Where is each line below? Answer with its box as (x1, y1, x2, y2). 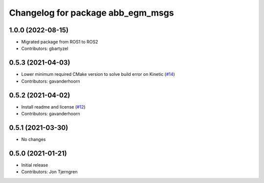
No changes (21, 136, 46, 142)
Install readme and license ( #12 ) (21, 104, 86, 110)
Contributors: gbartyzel (21, 46, 68, 51)
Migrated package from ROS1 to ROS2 (21, 39, 98, 45)
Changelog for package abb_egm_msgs (9, 7, 174, 18)
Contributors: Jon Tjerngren (21, 169, 78, 175)
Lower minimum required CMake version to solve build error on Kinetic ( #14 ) (21, 71, 176, 77)
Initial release (21, 162, 48, 168)
